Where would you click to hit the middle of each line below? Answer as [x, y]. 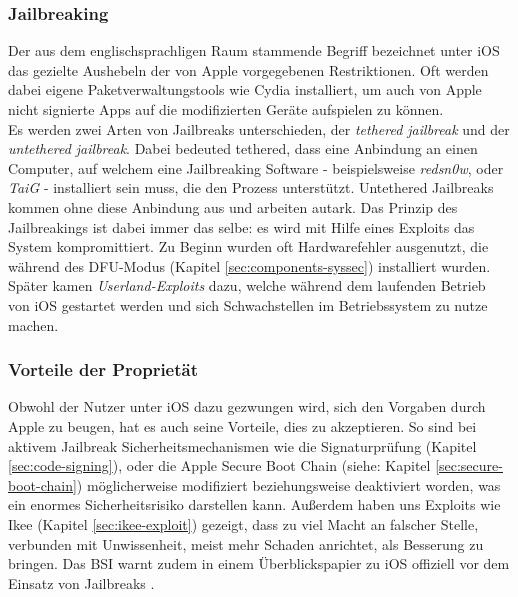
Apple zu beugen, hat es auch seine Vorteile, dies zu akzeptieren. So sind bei [242, 425]
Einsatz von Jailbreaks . [81, 582]
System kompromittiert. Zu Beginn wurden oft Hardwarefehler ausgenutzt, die [248, 246]
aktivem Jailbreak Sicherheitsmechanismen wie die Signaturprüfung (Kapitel [242, 445]
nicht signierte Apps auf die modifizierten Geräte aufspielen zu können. [226, 109]
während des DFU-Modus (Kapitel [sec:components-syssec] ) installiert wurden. [249, 265]
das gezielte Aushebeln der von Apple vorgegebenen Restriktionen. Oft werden [248, 69]
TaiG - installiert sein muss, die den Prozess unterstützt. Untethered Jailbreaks [251, 187]
